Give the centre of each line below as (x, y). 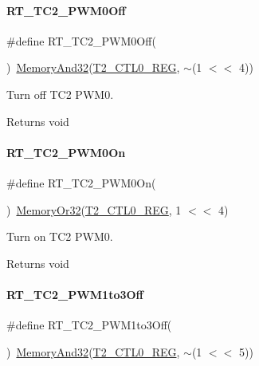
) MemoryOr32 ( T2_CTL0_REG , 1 (94, 209)
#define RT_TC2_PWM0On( (81, 182)
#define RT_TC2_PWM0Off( (81, 40)
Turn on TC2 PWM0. (60, 236)
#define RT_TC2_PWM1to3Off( (89, 325)
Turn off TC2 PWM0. (60, 94)
